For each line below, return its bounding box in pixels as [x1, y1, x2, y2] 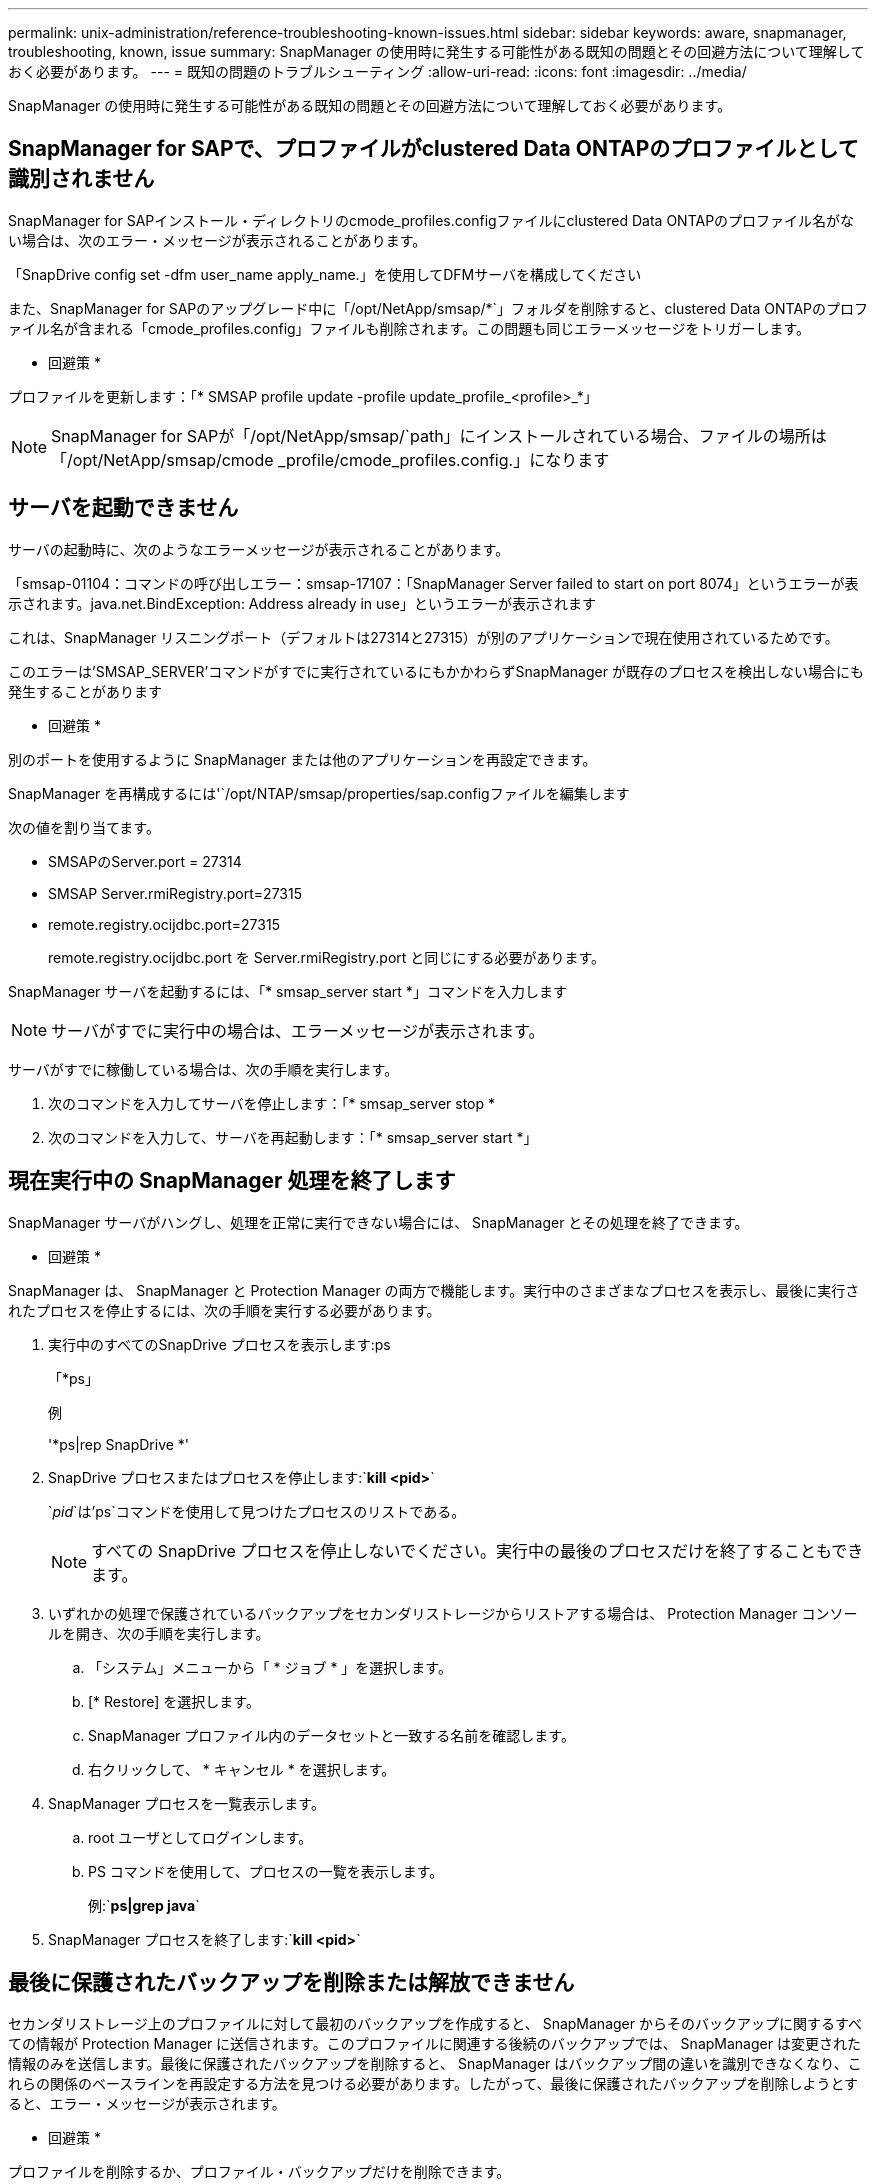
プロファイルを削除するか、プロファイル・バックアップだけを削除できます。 [8, 2163, 511, 2181]
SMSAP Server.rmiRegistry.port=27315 [48, 884, 302, 902]
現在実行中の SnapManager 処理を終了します [8, 1168, 456, 1194]
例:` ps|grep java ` [88, 1896, 200, 1914]
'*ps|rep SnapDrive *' [48, 1435, 190, 1453]
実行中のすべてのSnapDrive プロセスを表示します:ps [48, 1335, 391, 1353]
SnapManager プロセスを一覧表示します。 [48, 1794, 325, 1812]
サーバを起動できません [8, 495, 239, 521]
